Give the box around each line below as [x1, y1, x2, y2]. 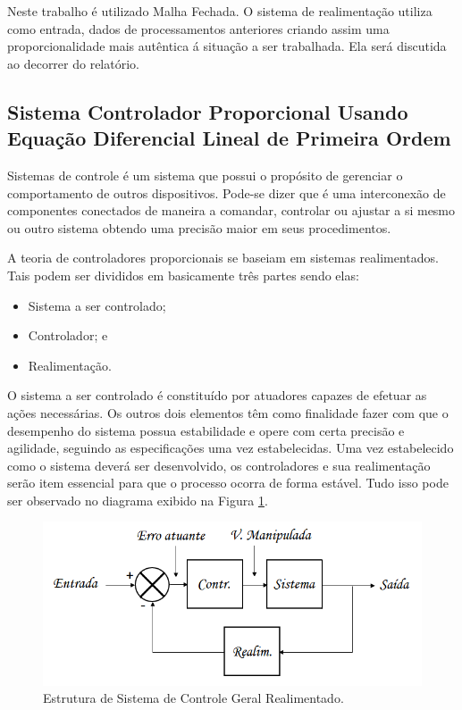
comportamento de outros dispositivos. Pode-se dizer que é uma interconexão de [7, 183, 446, 202]
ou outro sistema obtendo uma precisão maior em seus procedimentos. [7, 218, 391, 237]
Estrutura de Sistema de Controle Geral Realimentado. [43, 689, 344, 707]
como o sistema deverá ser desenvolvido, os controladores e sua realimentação [7, 455, 431, 474]
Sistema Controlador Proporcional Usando [7, 97, 408, 125]
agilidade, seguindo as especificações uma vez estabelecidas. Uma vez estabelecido [7, 439, 454, 457]
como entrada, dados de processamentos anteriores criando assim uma [7, 19, 390, 38]
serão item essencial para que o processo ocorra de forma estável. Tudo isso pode [7, 473, 449, 492]
